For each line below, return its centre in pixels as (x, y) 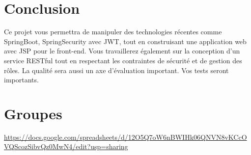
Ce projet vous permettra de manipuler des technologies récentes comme (113, 32)
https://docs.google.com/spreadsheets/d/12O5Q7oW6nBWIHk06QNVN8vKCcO (125, 137)
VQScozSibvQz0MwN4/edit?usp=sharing (66, 146)
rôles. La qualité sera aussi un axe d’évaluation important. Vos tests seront (116, 70)
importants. (21, 80)
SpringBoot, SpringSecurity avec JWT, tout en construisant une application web (125, 41)
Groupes (33, 113)
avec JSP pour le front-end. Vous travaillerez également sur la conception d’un (122, 51)
